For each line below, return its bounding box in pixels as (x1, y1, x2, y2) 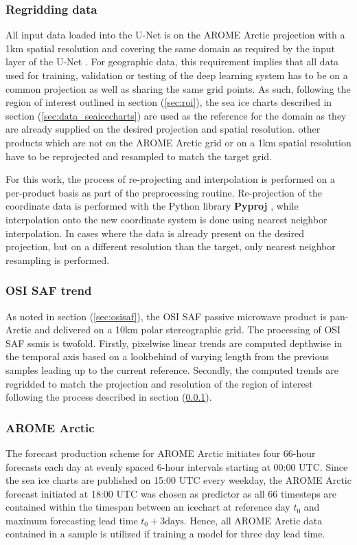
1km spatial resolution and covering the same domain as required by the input (5, 41, 335, 55)
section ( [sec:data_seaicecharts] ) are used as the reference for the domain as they (5, 108, 347, 122)
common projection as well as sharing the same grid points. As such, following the (5, 81, 351, 96)
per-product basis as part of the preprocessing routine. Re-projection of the (5, 185, 322, 199)
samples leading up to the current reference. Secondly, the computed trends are (5, 362, 339, 377)
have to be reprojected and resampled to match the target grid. (5, 148, 272, 163)
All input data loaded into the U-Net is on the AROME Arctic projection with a (5, 27, 345, 42)
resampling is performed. (5, 252, 110, 267)
